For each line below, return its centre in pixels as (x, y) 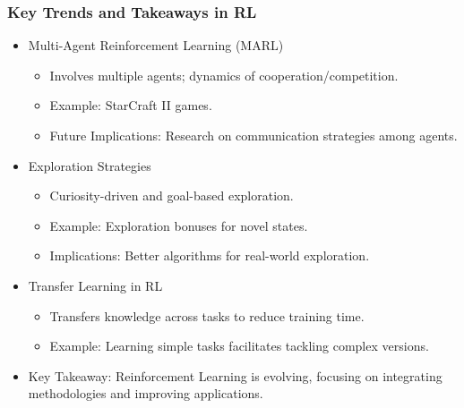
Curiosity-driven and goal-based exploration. (172, 195)
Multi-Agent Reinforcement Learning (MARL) (156, 45)
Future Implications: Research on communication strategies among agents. (253, 135)
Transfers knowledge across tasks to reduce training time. (207, 315)
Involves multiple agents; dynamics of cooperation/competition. (224, 75)
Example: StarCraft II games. (131, 105)
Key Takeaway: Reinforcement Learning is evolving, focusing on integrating (235, 375)
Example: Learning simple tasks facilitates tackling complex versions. (239, 346)
